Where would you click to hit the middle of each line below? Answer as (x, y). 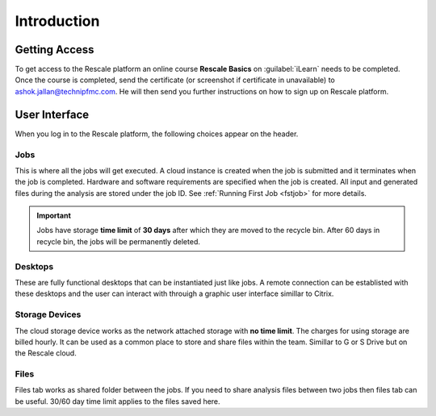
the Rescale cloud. (46, 353)
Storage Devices (48, 314)
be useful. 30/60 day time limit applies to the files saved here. (118, 401)
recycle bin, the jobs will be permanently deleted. (119, 241)
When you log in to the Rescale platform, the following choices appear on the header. (157, 134)
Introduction (57, 21)
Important (54, 216)
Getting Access (55, 50)
